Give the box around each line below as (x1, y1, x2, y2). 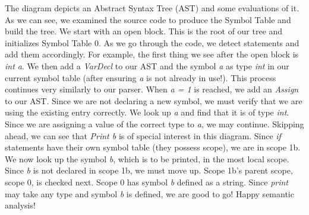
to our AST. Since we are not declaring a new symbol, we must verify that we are (5, 94, 302, 107)
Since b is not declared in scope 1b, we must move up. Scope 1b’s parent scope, (5, 164, 293, 177)
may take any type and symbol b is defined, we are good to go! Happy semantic (5, 187, 294, 200)
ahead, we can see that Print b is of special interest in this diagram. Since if (5, 129, 281, 142)
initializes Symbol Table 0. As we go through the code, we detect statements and (5, 36, 299, 49)
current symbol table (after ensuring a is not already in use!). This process (5, 71, 276, 84)
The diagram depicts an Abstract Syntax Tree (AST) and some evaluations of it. (5, 2, 299, 14)
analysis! (5, 199, 36, 211)
